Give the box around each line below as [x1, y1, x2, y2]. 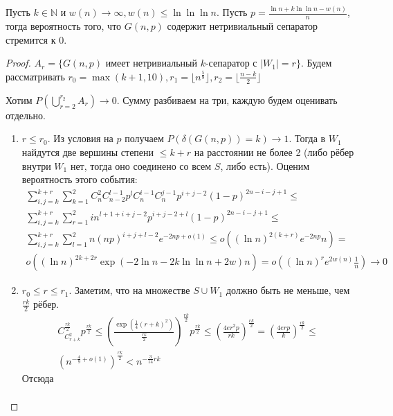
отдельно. [6, 107, 46, 122]
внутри [21, 158, 51, 173]
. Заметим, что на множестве [68, 283, 190, 297]
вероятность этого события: [21, 172, 138, 187]
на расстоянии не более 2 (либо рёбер [194, 144, 354, 159]
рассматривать [6, 69, 65, 83]
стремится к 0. [6, 32, 67, 46]
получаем [125, 131, 164, 146]
